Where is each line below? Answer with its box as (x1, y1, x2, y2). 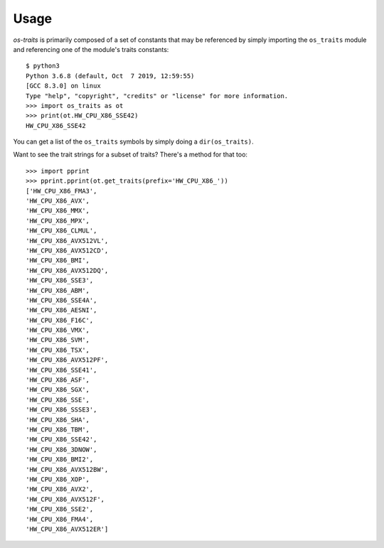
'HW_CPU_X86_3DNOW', (26, 445, 97, 453)
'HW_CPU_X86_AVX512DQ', (26, 267, 109, 274)
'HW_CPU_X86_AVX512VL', (26, 237, 109, 245)
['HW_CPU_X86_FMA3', (26, 187, 97, 195)
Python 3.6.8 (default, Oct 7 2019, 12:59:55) (26, 72, 195, 80)
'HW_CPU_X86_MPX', (26, 217, 90, 225)
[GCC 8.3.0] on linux (26, 82, 101, 90)
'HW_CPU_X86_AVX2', (26, 485, 94, 493)
